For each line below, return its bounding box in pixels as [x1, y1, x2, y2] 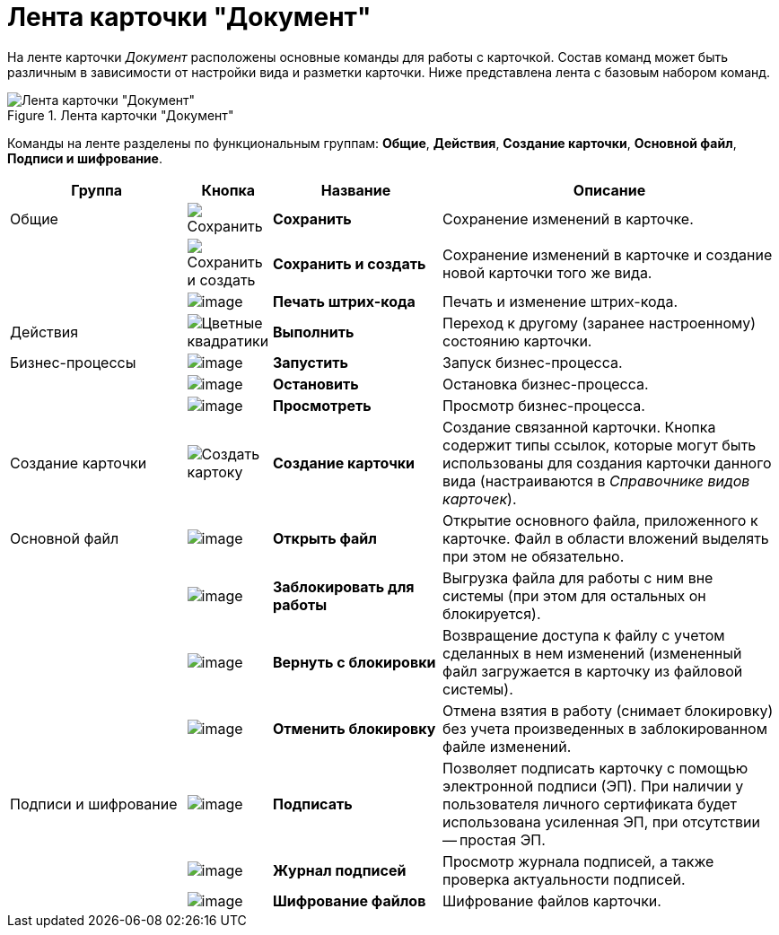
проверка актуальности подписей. [442, 869, 686, 888]
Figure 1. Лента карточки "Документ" [7, 107, 234, 123]
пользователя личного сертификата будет [442, 794, 738, 813]
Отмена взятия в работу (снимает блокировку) [442, 701, 774, 720]
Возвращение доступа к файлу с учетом [442, 625, 725, 644]
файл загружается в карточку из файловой [442, 661, 743, 680]
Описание [573, 180, 646, 199]
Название [320, 180, 391, 199]
